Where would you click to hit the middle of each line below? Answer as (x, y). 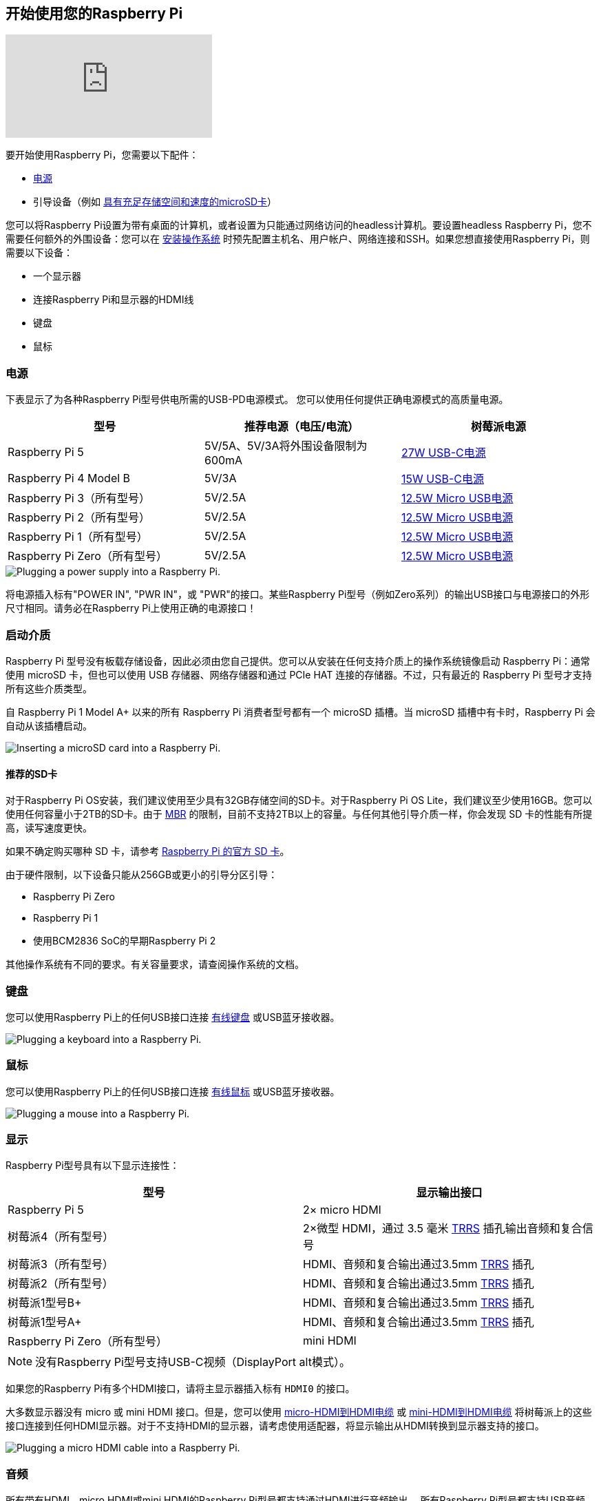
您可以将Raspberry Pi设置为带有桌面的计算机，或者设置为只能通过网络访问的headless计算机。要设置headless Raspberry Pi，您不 (299, 225)
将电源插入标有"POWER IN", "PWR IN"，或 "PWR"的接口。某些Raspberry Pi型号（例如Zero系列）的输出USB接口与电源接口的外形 (298, 594)
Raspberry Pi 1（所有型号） (78, 537)
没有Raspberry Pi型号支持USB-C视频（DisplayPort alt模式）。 (193, 1362)
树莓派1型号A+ (45, 1322)
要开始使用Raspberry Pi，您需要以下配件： (102, 155)
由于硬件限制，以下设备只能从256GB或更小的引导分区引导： (142, 875)
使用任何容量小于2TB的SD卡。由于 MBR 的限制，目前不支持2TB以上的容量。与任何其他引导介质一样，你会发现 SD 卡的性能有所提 (299, 814)
